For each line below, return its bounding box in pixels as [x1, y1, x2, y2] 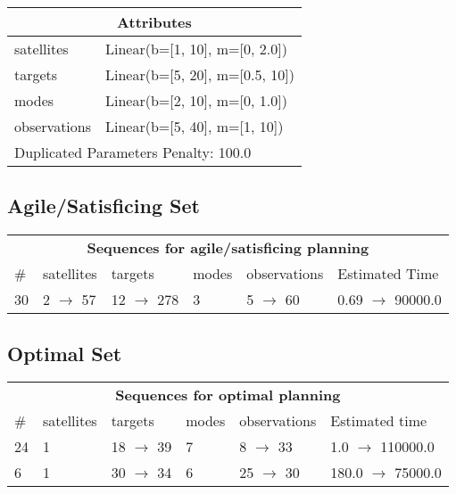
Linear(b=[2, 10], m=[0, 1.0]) [105, 90, 287, 111]
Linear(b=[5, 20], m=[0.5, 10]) [105, 64, 294, 85]
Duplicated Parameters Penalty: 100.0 [14, 142, 252, 162]
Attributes [117, 12, 192, 32]
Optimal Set [7, 339, 122, 366]
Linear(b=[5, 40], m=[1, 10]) [105, 116, 284, 136]
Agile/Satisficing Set [7, 192, 200, 219]
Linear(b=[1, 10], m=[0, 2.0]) [105, 38, 287, 59]
